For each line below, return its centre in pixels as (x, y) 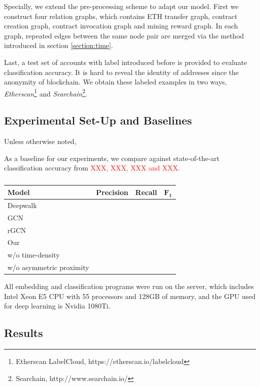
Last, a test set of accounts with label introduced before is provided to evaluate (126, 62)
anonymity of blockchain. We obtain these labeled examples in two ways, (115, 82)
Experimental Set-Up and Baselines (98, 120)
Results (23, 333)
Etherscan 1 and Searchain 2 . (46, 92)
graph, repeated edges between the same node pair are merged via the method (124, 35)
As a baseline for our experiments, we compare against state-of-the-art (112, 158)
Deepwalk (22, 205)
